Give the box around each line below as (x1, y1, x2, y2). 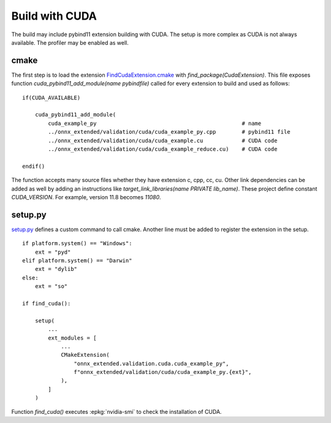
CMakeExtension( (61, 351, 110, 359)
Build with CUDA (11, 9, 97, 23)
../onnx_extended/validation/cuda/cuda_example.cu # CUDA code (48, 137, 278, 144)
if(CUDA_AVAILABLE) (22, 94, 81, 101)
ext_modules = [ (48, 334, 97, 341)
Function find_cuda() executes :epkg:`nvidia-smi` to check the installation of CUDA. (11, 408, 222, 415)
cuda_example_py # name (48, 120, 262, 127)
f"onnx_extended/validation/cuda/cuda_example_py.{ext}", (74, 368, 252, 376)
